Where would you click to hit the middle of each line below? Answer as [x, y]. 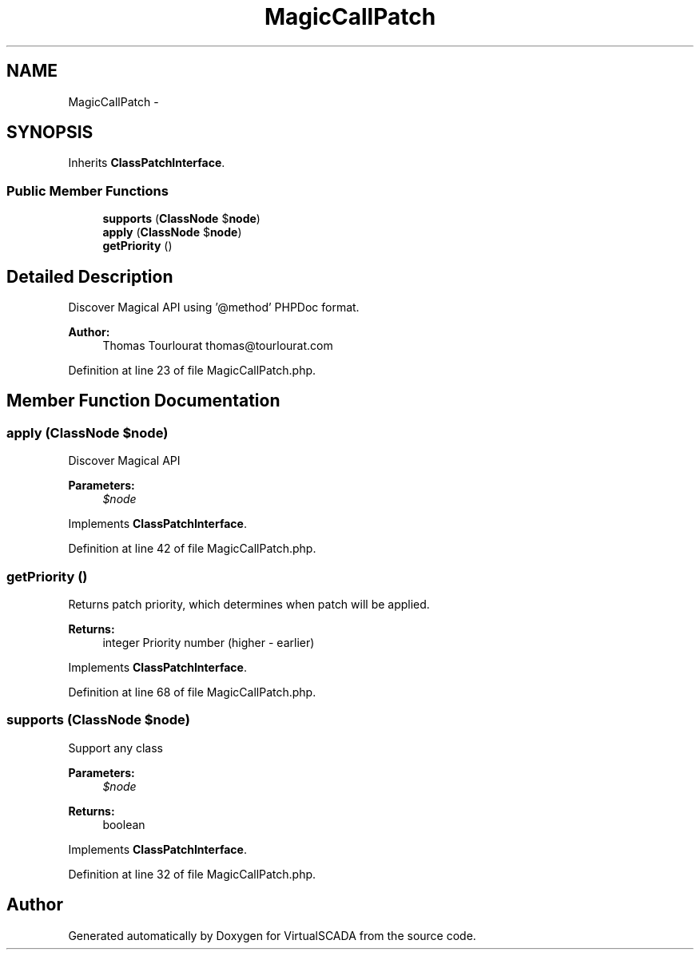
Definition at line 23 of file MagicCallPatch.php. [192, 371]
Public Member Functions [87, 190]
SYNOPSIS [50, 133]
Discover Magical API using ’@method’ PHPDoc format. [214, 307]
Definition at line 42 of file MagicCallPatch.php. [192, 549]
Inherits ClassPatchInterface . [147, 163]
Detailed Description [90, 276]
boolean [124, 824]
